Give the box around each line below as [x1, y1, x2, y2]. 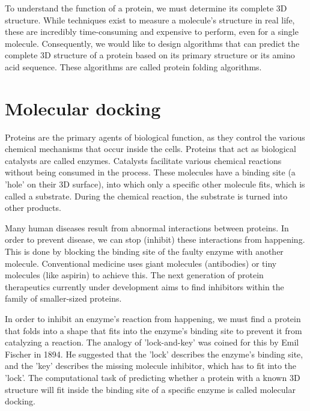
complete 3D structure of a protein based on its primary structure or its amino [5, 49, 295, 61]
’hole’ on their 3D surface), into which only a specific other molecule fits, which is [5, 178, 305, 190]
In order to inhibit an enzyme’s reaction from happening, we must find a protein [5, 312, 301, 324]
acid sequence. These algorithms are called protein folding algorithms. [5, 60, 262, 73]
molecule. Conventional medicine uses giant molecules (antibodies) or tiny [5, 257, 277, 269]
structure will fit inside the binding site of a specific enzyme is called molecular [5, 383, 296, 395]
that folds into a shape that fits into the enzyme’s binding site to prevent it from [5, 324, 302, 336]
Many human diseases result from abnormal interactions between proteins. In [5, 221, 289, 234]
